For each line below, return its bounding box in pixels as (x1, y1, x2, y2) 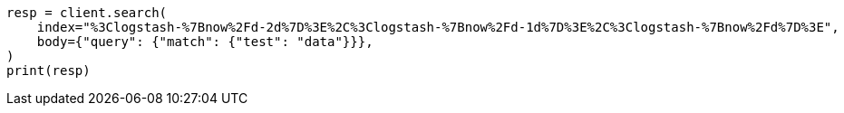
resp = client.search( (6, 5, 168, 20)
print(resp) (6, 63, 91, 78)
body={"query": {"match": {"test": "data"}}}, (36, 34, 373, 49)
